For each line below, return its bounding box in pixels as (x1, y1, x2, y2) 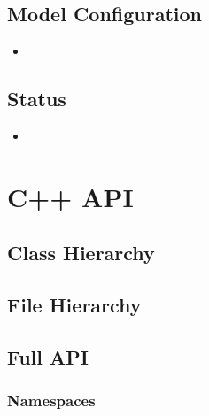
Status (7, 85, 66, 112)
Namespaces (7, 389, 96, 412)
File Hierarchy (7, 291, 142, 319)
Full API (7, 343, 89, 370)
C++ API (7, 178, 134, 214)
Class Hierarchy (7, 239, 155, 266)
